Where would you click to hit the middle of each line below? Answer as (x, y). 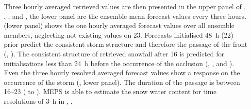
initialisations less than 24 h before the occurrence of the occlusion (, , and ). (119, 63)
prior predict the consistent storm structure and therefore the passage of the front (126, 44)
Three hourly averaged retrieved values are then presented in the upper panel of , (125, 6)
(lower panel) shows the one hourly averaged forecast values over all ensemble (119, 25)
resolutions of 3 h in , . (38, 101)
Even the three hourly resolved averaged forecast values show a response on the (122, 73)
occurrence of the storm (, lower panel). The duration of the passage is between (122, 82)
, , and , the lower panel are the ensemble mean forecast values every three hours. (125, 16)
